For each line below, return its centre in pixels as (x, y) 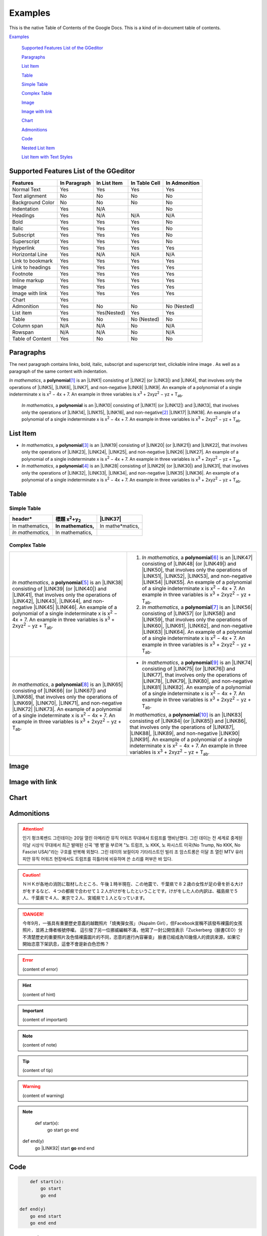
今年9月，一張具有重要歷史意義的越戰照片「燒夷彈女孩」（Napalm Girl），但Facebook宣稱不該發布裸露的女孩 (132, 923)
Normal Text (26, 189)
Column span (28, 325)
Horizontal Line (30, 254)
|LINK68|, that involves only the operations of (65, 697)
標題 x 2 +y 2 (68, 519)
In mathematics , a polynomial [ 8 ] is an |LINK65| (67, 684)
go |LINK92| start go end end (65, 1148)
